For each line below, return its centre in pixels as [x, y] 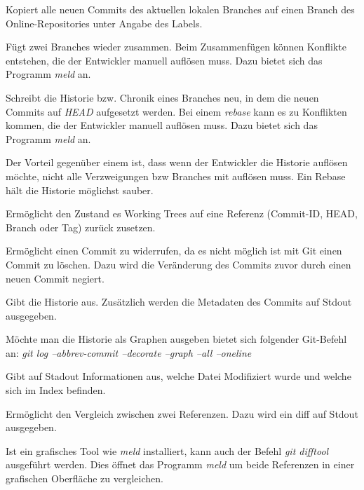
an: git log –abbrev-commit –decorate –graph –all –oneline [129, 352]
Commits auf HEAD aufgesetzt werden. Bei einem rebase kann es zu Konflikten [176, 111]
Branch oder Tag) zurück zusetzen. [81, 227]
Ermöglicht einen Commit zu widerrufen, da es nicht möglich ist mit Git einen [174, 251]
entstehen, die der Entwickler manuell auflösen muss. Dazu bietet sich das [164, 60]
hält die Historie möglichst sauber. [80, 190]
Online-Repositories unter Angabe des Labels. [104, 23]
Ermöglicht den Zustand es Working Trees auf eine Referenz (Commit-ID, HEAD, [182, 213]
